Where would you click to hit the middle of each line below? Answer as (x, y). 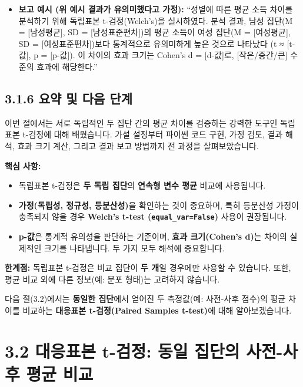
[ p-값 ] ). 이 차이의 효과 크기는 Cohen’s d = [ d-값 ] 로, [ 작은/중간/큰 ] (169, 55)
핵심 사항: (23, 165)
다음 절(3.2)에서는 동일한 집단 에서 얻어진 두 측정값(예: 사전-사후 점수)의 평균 (145, 299)
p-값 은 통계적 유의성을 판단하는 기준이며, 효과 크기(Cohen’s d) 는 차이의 (153, 236)
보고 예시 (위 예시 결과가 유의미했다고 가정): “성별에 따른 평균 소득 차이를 (156, 9)
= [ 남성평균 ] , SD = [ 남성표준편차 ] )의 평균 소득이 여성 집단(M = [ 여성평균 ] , (154, 32)
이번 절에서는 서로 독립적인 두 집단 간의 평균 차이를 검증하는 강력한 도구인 (141, 122)
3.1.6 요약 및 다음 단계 (69, 98)
